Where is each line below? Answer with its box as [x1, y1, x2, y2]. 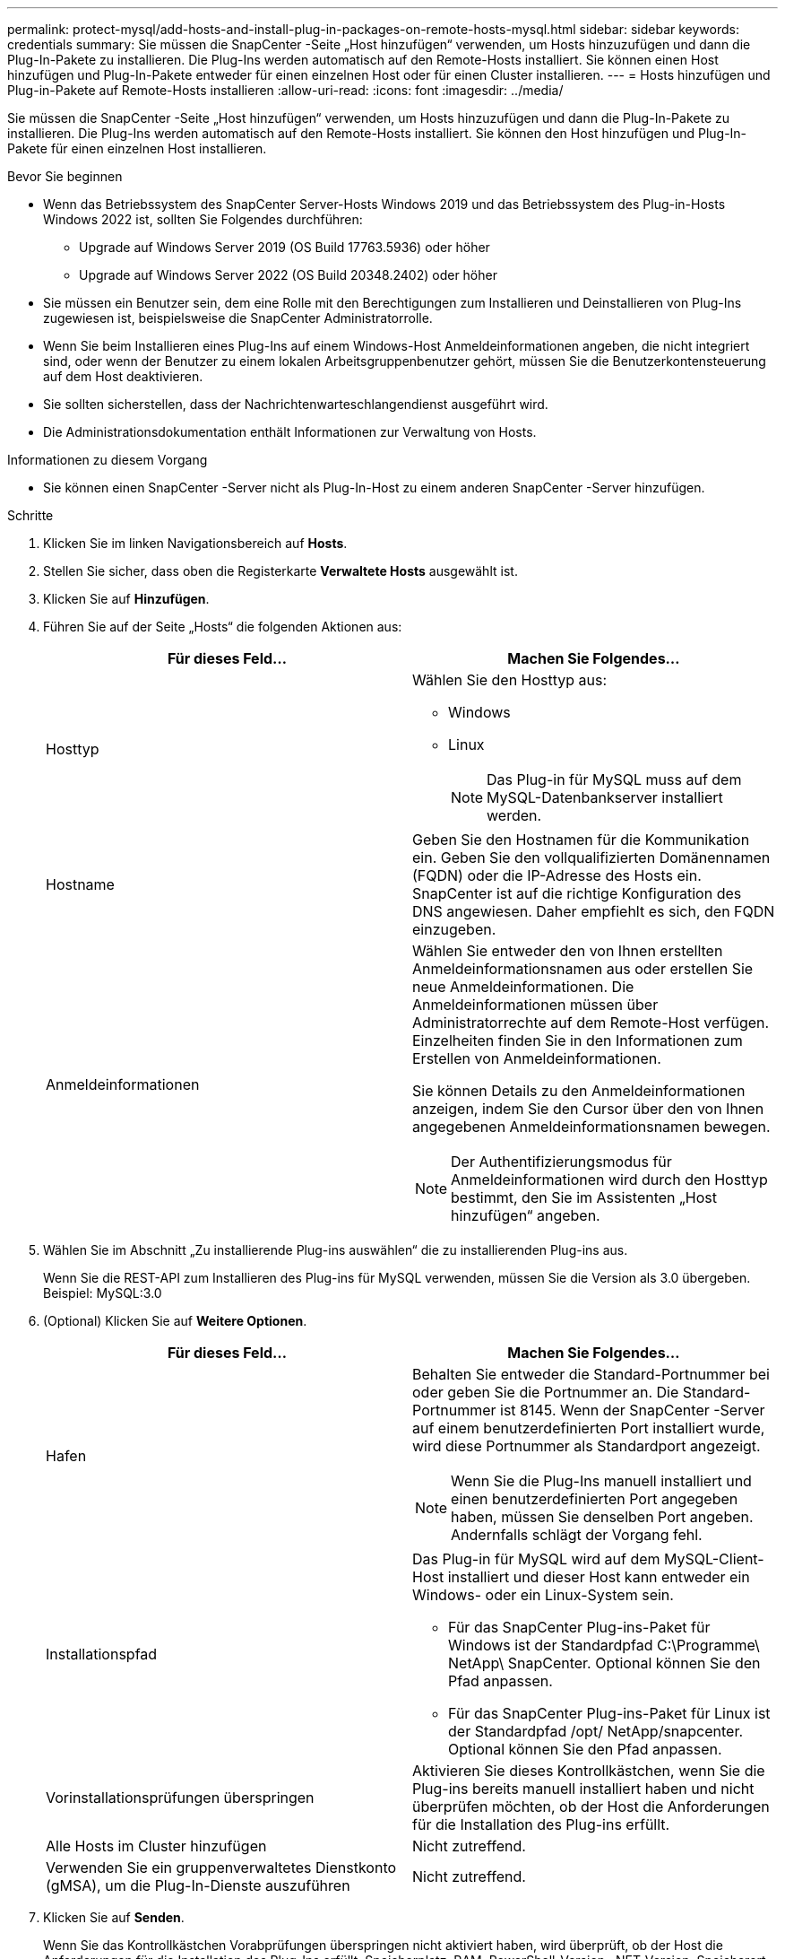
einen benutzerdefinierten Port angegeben [451, 1490, 738, 1508]
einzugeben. [412, 920, 496, 938]
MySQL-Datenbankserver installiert [487, 788, 723, 806]
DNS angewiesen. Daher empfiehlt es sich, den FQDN [412, 902, 775, 920]
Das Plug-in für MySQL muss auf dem [487, 771, 742, 788]
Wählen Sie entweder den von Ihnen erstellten [412, 942, 723, 960]
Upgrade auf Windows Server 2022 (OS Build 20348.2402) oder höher [79, 267, 497, 283]
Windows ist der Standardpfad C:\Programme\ [448, 1636, 760, 1654]
